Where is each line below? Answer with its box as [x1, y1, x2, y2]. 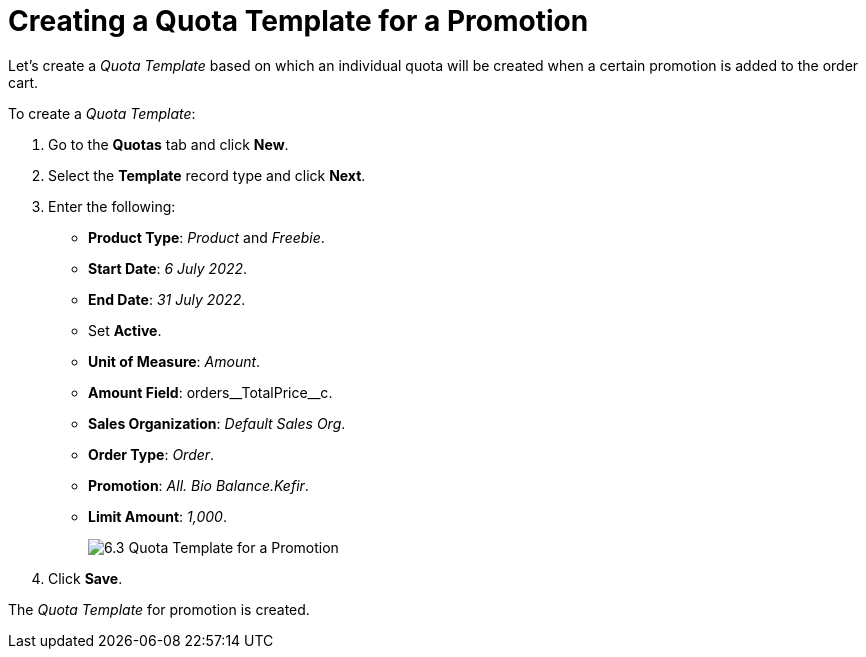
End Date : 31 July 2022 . [88, 290, 246, 308]
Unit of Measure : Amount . [88, 352, 261, 370]
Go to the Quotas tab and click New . [48, 135, 289, 153]
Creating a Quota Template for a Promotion [8, 4, 589, 38]
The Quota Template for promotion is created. [8, 600, 310, 618]
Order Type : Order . [88, 445, 215, 463]
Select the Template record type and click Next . [48, 166, 366, 184]
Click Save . [48, 569, 123, 587]
